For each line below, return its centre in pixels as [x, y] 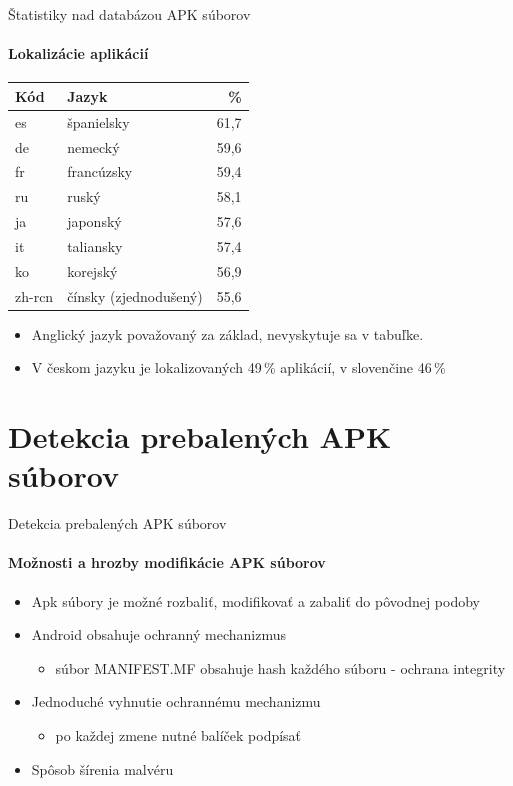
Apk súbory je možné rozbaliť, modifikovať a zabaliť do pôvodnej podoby [256, 600]
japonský [94, 221]
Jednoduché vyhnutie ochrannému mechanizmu [176, 701]
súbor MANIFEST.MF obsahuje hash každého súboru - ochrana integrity [280, 667]
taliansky [95, 245]
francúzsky [100, 171]
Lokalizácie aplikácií [78, 53]
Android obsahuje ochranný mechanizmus [158, 634]
